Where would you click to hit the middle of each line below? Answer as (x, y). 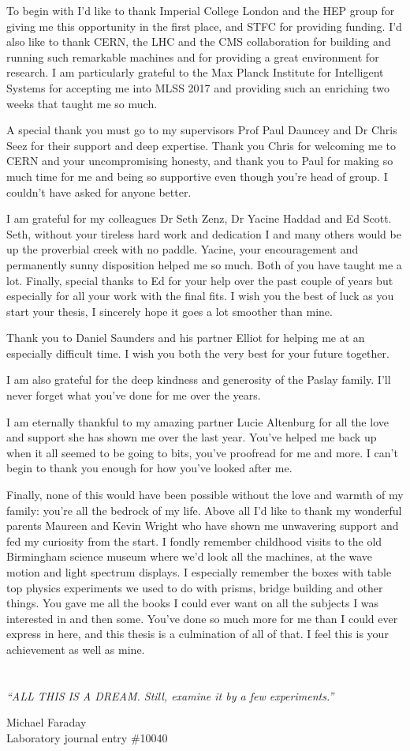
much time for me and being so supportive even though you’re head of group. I (197, 176)
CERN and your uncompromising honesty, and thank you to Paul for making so (200, 161)
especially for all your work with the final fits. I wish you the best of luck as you (200, 296)
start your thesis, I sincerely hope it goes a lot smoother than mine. (170, 311)
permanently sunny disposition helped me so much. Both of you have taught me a (204, 264)
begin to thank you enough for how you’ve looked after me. (149, 468)
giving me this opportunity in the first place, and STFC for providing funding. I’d (204, 26)
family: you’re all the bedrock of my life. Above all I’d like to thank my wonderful (204, 510)
